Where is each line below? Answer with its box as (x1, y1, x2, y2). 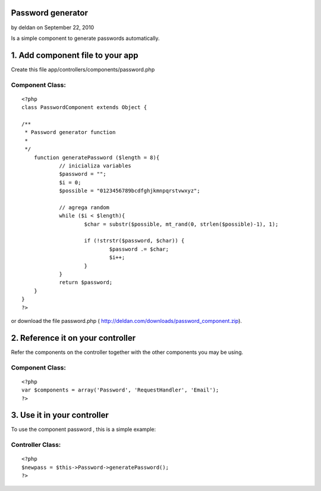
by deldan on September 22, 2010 (11, 24, 95, 31)
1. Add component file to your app (11, 50, 139, 60)
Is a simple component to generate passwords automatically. (11, 35, 160, 42)
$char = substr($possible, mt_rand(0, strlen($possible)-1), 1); (84, 220, 279, 228)
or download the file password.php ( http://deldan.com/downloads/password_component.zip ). (11, 317, 242, 324)
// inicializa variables (59, 162, 132, 169)
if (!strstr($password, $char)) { (84, 237, 185, 244)
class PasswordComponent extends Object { (21, 104, 147, 111)
